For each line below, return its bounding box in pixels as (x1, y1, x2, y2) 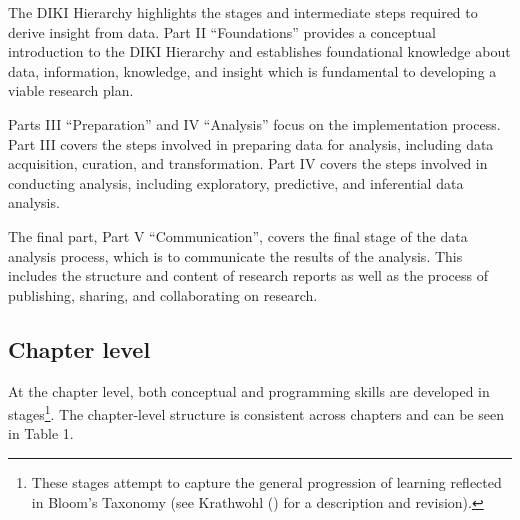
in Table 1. (8, 423, 74, 444)
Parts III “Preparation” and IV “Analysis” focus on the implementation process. (8, 113, 501, 134)
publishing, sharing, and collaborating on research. (8, 284, 318, 305)
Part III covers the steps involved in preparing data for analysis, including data (8, 133, 494, 154)
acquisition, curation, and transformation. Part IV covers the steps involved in (8, 153, 488, 174)
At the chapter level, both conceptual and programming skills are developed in (8, 380, 490, 401)
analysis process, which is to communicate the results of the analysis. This (8, 245, 463, 266)
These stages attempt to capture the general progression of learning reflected (31, 471, 502, 492)
